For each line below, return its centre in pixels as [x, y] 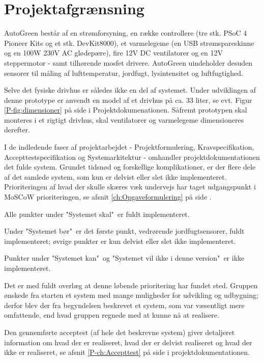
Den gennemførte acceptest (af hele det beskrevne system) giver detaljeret [120, 332]
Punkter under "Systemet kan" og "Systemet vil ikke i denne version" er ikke [124, 258]
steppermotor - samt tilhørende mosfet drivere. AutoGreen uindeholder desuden [128, 62]
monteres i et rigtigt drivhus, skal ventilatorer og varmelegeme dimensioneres [124, 119]
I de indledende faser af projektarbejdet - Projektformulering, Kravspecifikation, [129, 147]
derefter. [17, 130]
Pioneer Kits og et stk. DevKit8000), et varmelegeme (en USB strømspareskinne [129, 43]
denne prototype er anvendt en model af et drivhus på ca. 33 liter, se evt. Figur [128, 100]
